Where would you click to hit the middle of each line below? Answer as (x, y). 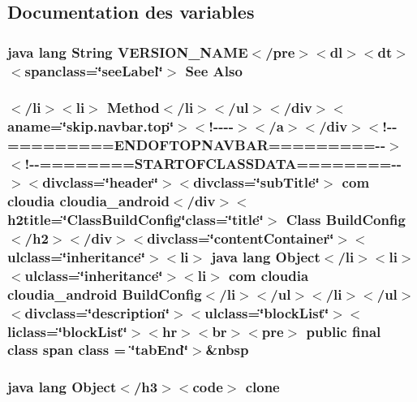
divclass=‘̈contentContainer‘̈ (241, 238)
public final (344, 331)
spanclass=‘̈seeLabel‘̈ (94, 70)
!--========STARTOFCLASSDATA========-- (213, 164)
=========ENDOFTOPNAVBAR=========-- (197, 145)
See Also (214, 70)
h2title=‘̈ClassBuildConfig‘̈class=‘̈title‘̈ (135, 219)
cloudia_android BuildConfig (105, 294)
